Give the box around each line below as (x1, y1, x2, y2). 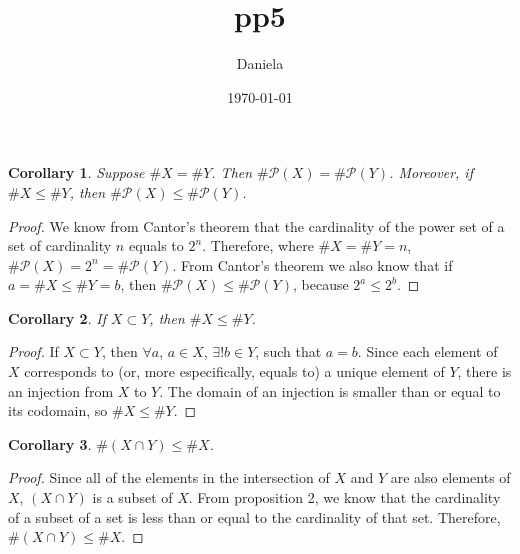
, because (292, 274, 349, 295)
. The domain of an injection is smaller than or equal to (159, 380, 501, 401)
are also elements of (390, 467, 511, 488)
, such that (255, 341, 322, 362)
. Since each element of (357, 341, 498, 362)
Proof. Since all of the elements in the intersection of (8, 467, 330, 488)
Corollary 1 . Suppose (8, 162, 145, 183)
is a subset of (92, 487, 173, 508)
